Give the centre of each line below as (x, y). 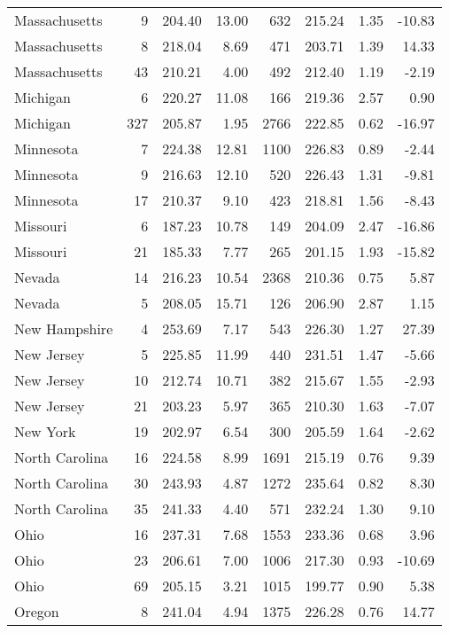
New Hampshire (64, 328)
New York (45, 431)
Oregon (37, 611)
